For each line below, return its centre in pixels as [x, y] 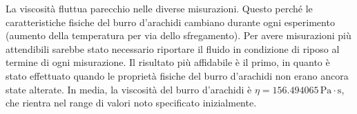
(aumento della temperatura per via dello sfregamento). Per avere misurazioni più [178, 35]
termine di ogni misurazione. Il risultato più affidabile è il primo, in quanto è [168, 62]
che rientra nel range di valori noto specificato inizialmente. [131, 103]
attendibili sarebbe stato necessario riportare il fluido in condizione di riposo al [173, 48]
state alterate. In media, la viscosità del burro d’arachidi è [129, 89]
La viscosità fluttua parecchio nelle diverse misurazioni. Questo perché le [159, 8]
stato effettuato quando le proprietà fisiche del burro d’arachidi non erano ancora [177, 75]
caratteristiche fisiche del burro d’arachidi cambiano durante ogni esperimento [170, 22]
